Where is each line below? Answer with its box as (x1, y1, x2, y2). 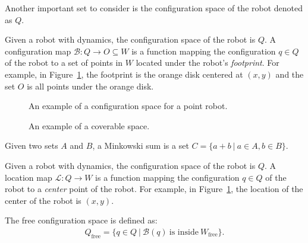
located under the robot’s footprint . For (136, 56, 279, 69)
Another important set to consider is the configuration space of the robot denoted (5, 2, 303, 14)
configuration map (5, 44, 71, 57)
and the (275, 68, 304, 80)
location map (5, 171, 52, 183)
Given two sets (5, 139, 58, 152)
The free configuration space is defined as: (5, 214, 158, 226)
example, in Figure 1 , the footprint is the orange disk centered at (5, 68, 243, 80)
